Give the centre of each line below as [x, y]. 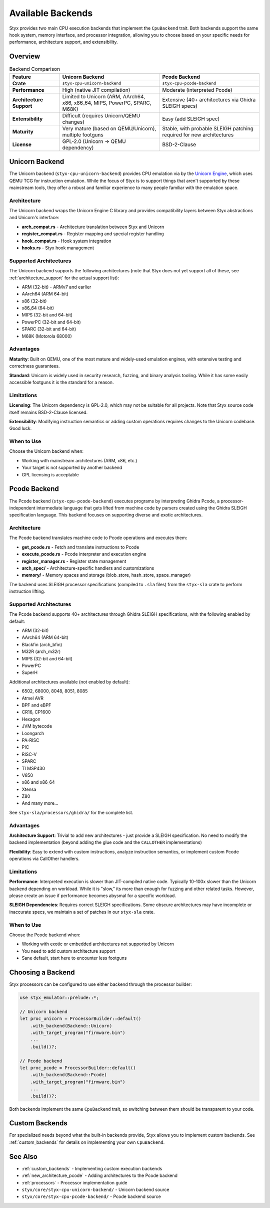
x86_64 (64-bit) [38, 308]
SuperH [29, 672]
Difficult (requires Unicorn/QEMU [101, 115]
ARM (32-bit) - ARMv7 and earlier [56, 287]
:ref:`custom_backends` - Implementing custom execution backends [92, 1168]
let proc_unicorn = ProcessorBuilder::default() [80, 1019]
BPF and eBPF [36, 705]
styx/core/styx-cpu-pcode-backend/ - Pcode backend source [91, 1196]
